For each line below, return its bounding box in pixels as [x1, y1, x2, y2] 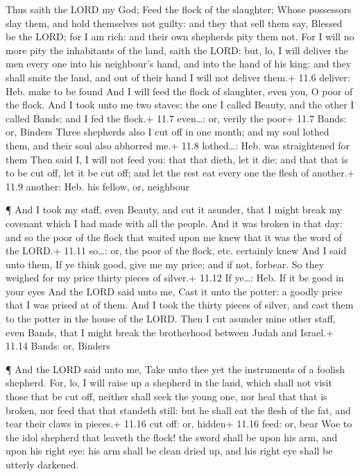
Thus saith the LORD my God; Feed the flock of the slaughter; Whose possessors [6, 2, 352, 16]
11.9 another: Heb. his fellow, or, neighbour [6, 179, 190, 193]
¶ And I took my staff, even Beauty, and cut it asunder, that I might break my [6, 202, 342, 217]
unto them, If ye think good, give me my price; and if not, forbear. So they [6, 256, 325, 271]
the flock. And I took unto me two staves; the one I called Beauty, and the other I [6, 97, 354, 112]
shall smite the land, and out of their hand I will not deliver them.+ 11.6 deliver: [6, 69, 350, 84]
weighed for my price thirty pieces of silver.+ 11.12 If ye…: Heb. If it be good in [6, 270, 344, 285]
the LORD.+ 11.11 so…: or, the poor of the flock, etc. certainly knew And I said [6, 243, 347, 258]
